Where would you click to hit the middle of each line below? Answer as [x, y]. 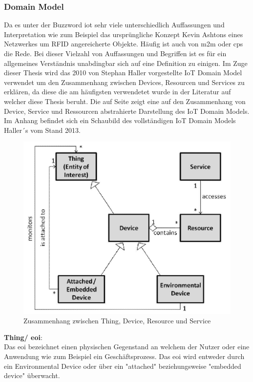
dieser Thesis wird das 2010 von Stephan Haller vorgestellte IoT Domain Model [123, 73]
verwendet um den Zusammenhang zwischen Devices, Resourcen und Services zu [124, 82]
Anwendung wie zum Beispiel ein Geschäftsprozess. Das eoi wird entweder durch [124, 356]
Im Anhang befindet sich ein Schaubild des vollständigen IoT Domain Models [120, 120]
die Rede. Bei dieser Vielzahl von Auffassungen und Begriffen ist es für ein [115, 53]
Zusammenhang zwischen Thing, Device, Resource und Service [117, 321]
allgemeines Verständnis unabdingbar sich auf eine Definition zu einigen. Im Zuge [126, 63]
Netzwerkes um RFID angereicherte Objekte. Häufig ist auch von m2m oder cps [124, 44]
